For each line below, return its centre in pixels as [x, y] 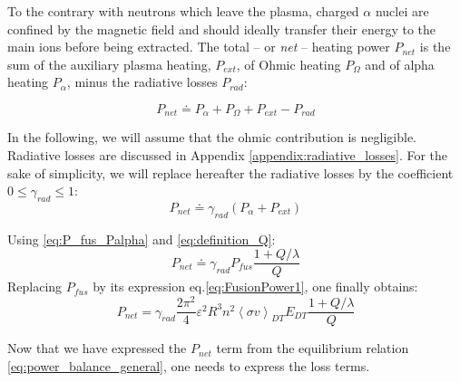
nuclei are [402, 11]
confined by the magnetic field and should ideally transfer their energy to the [222, 29]
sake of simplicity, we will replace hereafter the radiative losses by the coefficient [230, 172]
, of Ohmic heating [289, 64]
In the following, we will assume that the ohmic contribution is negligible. [212, 137]
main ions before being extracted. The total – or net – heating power [199, 47]
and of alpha [400, 64]
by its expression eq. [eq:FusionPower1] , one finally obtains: [255, 286]
